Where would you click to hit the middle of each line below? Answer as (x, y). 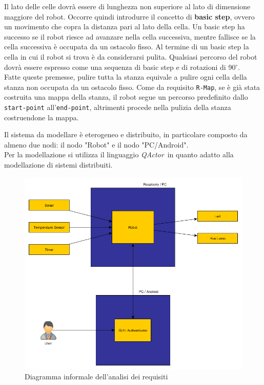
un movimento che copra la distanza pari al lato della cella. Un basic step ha (125, 26)
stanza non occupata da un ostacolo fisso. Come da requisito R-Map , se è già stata (132, 87)
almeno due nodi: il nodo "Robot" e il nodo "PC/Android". (96, 144)
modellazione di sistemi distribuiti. (58, 165)
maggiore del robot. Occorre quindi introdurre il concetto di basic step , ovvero (129, 16)
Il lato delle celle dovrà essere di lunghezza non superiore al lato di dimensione (127, 6)
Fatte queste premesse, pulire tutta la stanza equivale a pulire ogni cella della (126, 77)
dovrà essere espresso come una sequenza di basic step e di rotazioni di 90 (120, 67)
